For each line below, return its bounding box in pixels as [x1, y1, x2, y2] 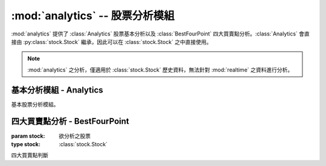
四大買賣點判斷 [11, 152, 48, 159]
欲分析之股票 [59, 132, 91, 140]
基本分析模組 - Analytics [11, 85, 104, 95]
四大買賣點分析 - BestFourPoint [11, 116, 129, 126]
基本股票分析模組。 [11, 100, 59, 108]
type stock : [11, 140, 40, 147]
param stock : [11, 132, 45, 140]
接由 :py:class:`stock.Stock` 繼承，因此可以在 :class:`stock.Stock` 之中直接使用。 [11, 38, 213, 45]
